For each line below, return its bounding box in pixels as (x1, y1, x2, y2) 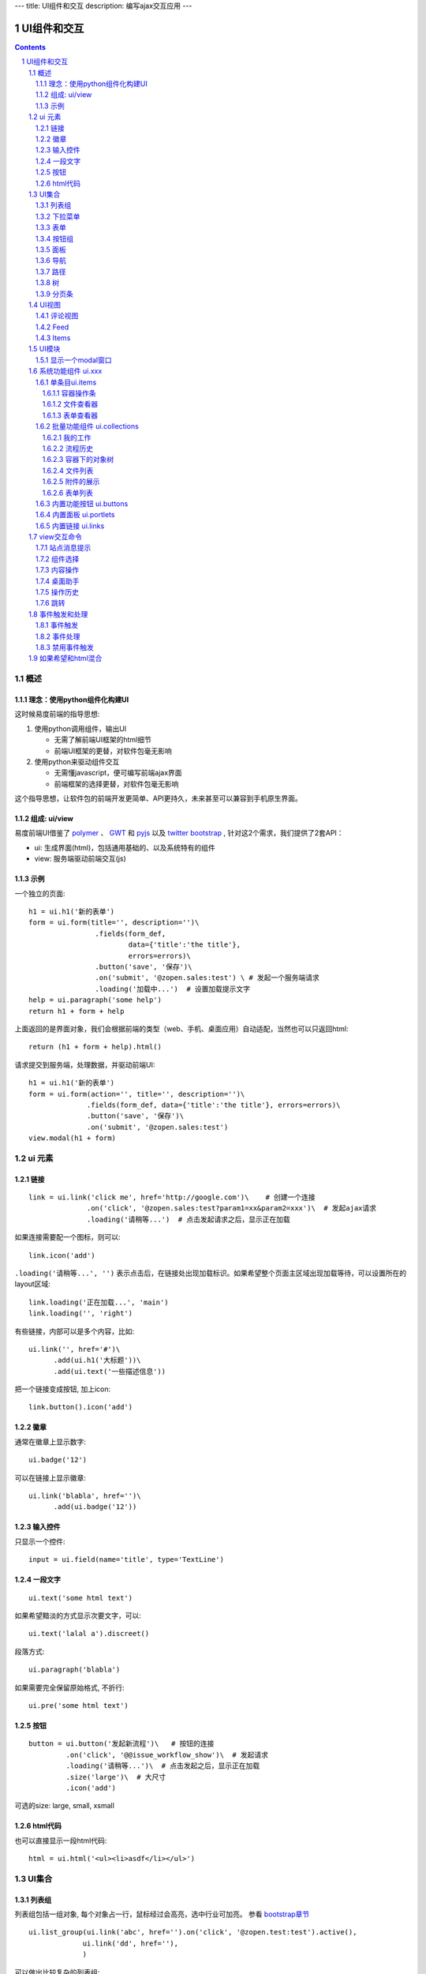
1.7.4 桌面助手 (35, 576, 80, 586)
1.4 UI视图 (28, 300, 61, 310)
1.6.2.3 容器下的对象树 (42, 455, 114, 464)
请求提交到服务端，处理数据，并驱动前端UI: (14, 1060, 155, 1069)
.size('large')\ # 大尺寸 (65, 1773, 166, 1781)
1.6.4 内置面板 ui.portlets (35, 510, 115, 520)
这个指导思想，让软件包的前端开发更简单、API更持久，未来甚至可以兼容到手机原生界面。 (14, 794, 303, 803)
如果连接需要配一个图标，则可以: (14, 1233, 121, 1242)
